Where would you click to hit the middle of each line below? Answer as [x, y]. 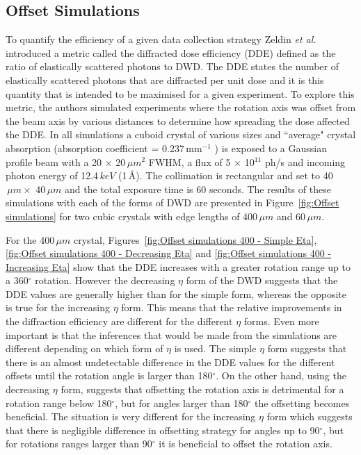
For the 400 [30, 239]
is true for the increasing [58, 307]
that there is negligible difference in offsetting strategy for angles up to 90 [163, 430]
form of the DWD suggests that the [262, 280]
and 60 [291, 216]
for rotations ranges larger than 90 [79, 444]
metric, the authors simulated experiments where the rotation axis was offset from [181, 107]
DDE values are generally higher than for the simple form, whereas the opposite [176, 293]
